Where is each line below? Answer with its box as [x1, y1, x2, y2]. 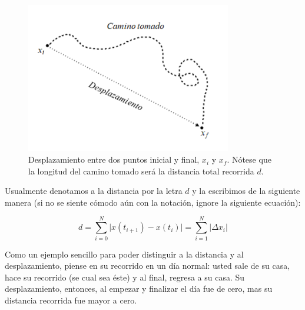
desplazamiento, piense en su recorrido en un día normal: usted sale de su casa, [5, 259, 290, 272]
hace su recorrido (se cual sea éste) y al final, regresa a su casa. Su [5, 271, 245, 283]
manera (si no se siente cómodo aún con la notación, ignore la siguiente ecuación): [5, 196, 301, 208]
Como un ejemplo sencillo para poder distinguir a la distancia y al [5, 248, 244, 260]
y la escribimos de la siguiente [192, 184, 300, 197]
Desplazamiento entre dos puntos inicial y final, [28, 153, 200, 166]
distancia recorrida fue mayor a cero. [5, 293, 137, 306]
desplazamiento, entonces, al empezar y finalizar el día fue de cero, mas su [5, 282, 273, 295]
